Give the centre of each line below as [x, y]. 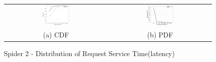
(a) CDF [56, 35]
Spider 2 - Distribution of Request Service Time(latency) [89, 53]
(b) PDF [160, 35]
